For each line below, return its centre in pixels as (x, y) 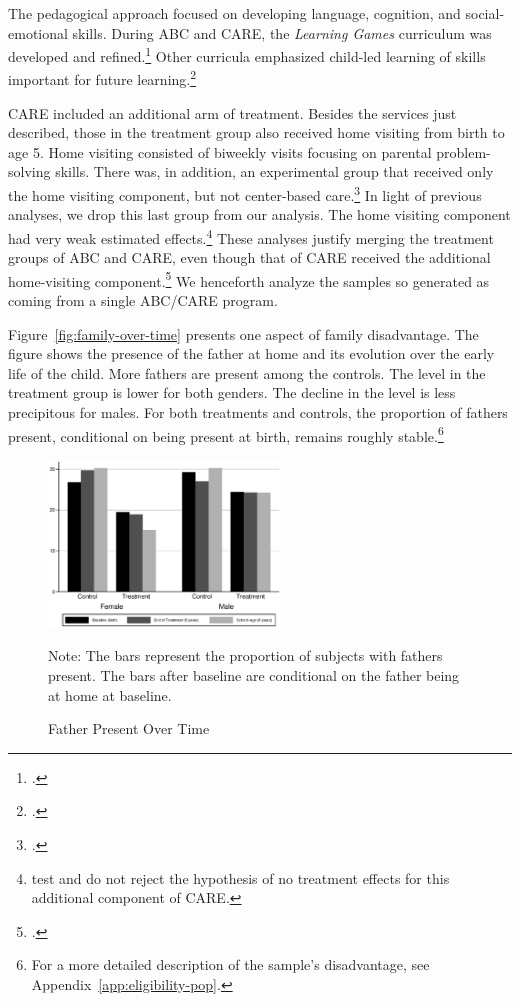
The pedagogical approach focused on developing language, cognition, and (234, 13)
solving (29, 171)
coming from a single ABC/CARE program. (143, 300)
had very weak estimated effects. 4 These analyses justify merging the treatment (251, 236)
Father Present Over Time (129, 728)
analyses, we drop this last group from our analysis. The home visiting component (259, 214)
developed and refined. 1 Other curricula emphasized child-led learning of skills (247, 54)
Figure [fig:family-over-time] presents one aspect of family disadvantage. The (243, 333)
